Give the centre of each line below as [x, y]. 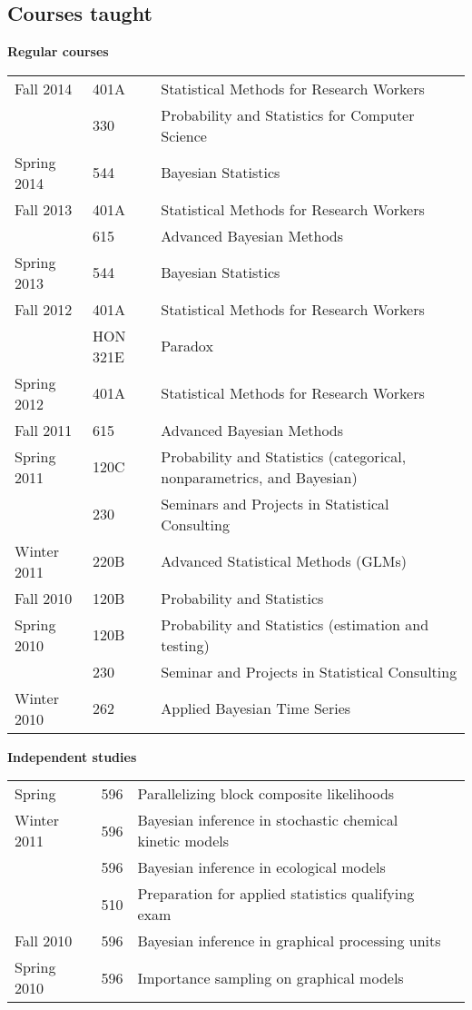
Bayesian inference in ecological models [261, 867]
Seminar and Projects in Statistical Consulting [309, 671]
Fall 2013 [44, 209]
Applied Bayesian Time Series [256, 708]
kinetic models [183, 841]
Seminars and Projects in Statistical [275, 503]
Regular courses [58, 51]
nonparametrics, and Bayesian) [259, 477]
